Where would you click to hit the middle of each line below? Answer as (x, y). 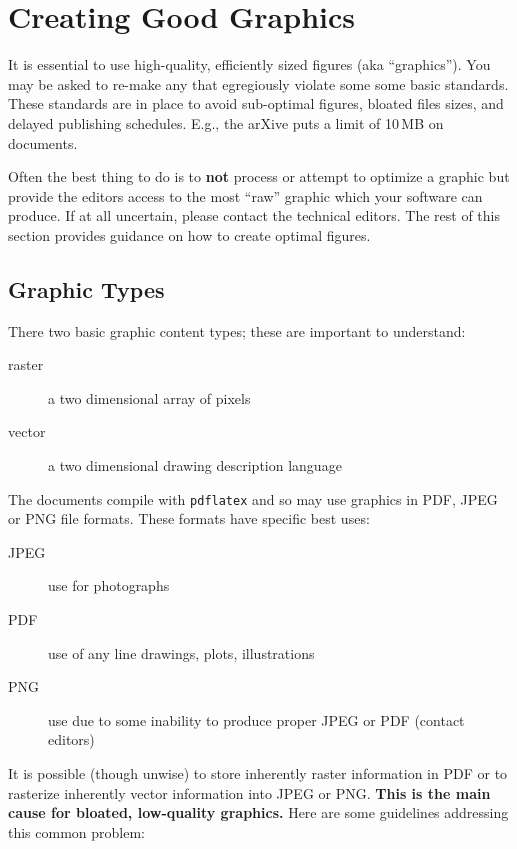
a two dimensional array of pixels (149, 397)
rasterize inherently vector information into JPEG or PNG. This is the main (249, 792)
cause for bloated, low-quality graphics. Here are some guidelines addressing (258, 812)
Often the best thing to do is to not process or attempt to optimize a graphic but (259, 176)
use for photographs (109, 585)
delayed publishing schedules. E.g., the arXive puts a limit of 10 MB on (226, 122)
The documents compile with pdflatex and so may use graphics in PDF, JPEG (253, 498)
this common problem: (77, 831)
